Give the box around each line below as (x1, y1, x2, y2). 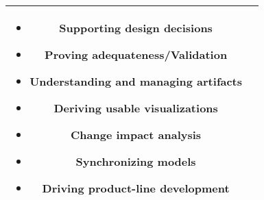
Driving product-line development (42, 180, 230, 196)
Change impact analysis (71, 127, 202, 142)
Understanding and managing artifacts (29, 73, 243, 89)
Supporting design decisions (59, 20, 213, 36)
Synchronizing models (75, 153, 196, 169)
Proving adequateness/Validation (45, 47, 228, 62)
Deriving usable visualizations (53, 100, 218, 116)
